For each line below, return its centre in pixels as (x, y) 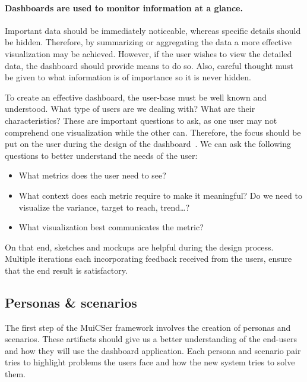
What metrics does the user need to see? (92, 175)
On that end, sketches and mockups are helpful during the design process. (139, 247)
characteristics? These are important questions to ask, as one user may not (141, 120)
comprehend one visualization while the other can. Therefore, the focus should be (153, 132)
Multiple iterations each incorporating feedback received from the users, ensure (148, 259)
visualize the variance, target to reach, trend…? (104, 207)
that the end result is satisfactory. (66, 270)
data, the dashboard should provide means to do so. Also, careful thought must (149, 65)
